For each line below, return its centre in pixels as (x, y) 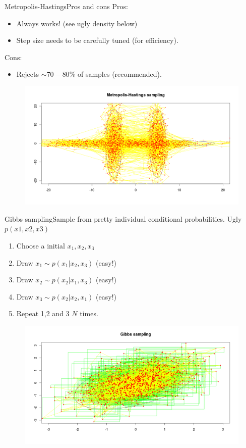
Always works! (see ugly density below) (77, 23)
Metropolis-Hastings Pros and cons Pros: (66, 6)
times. (89, 313)
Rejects (27, 74)
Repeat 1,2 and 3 (43, 313)
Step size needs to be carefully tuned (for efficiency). (97, 40)
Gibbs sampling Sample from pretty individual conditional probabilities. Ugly (123, 218)
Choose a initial (41, 245)
